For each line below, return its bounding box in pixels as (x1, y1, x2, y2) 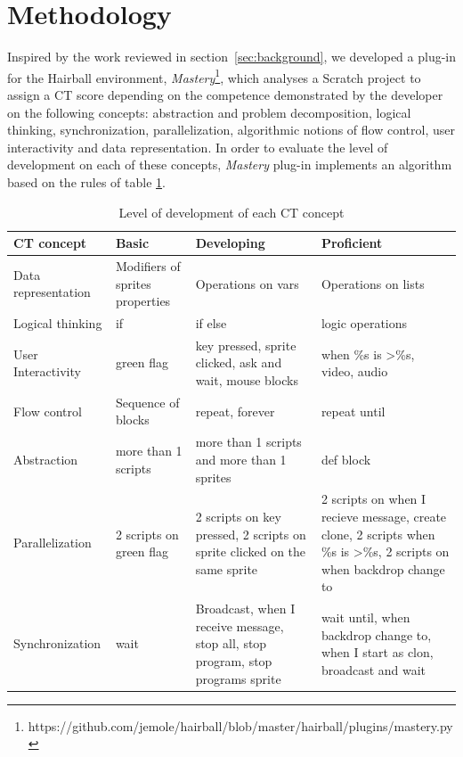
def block (321, 449, 371, 468)
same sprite (195, 559, 258, 578)
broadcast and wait (321, 660, 426, 679)
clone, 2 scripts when (321, 524, 435, 543)
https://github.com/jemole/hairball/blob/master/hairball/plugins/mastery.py (28, 716, 453, 735)
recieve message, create (321, 506, 447, 525)
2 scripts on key (195, 506, 281, 525)
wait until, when (321, 607, 410, 626)
